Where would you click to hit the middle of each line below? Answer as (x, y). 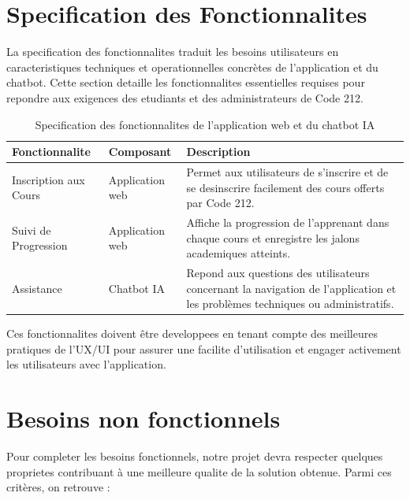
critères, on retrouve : (58, 487)
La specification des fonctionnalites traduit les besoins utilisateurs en (173, 52)
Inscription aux (48, 179)
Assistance (37, 288)
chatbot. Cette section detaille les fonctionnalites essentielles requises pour (186, 82)
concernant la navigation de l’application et (291, 288)
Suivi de (32, 230)
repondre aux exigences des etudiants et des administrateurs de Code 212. (185, 97)
